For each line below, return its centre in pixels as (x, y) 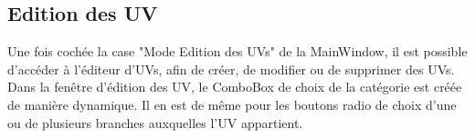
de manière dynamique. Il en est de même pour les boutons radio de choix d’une (232, 104)
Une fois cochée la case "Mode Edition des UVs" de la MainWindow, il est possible (237, 51)
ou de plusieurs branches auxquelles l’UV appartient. (155, 122)
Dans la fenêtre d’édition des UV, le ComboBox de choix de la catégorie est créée (235, 87)
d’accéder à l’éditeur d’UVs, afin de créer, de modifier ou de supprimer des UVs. (231, 69)
